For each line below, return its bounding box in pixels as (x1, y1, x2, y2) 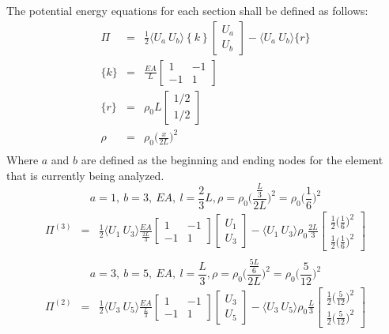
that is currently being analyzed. (6, 167, 164, 183)
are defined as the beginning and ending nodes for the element (81, 152, 383, 168)
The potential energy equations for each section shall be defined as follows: (6, 2, 368, 18)
